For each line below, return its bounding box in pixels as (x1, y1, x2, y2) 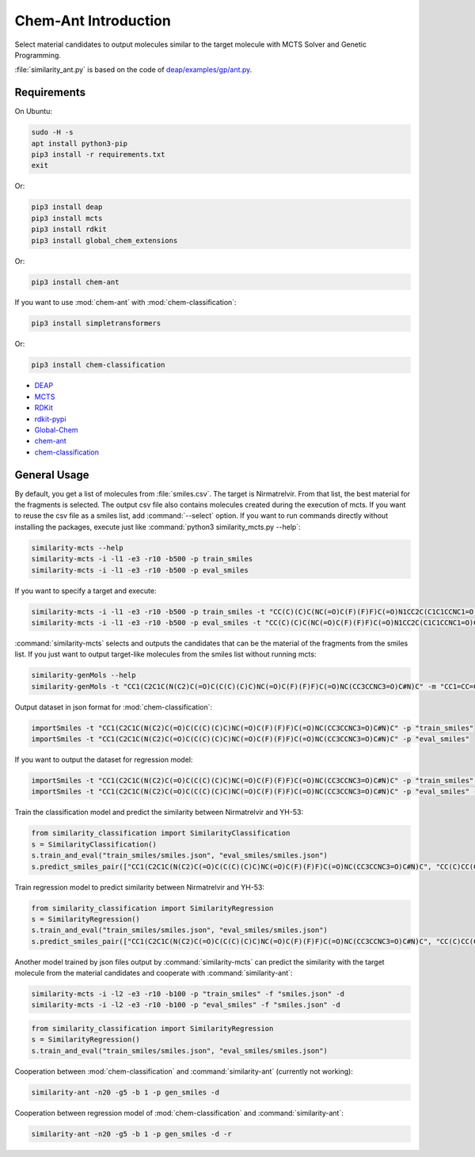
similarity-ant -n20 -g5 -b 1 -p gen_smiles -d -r (31, 1129, 233, 1138)
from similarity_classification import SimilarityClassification (31, 828, 291, 838)
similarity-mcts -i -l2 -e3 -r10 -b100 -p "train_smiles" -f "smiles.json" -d (31, 990, 344, 999)
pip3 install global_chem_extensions (31, 236, 178, 245)
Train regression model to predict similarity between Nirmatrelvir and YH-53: (14, 882, 265, 892)
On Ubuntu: (14, 107, 53, 116)
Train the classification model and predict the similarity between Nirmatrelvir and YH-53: (14, 808, 304, 817)
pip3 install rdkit (31, 225, 107, 234)
